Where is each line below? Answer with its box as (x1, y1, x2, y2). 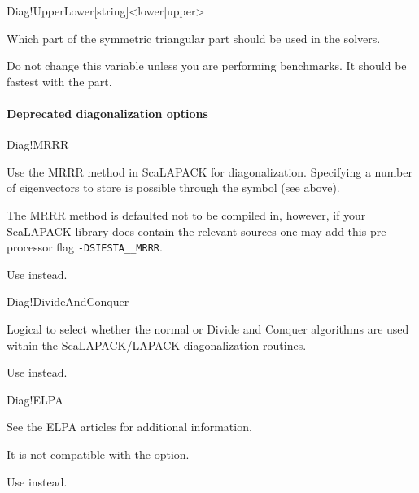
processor (7, 238, 53, 255)
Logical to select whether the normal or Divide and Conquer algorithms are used (7, 320, 409, 337)
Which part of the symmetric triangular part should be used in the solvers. (7, 29, 381, 46)
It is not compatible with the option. (7, 445, 190, 462)
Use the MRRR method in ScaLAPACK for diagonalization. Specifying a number (7, 163, 412, 180)
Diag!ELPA (7, 390, 63, 408)
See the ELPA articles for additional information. (7, 418, 252, 435)
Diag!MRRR (7, 136, 69, 153)
